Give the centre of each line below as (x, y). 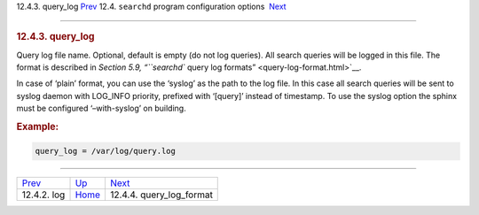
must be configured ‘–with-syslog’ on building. (101, 108)
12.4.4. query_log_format (161, 195)
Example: (38, 127)
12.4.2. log (43, 195)
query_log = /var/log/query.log (106, 151)
